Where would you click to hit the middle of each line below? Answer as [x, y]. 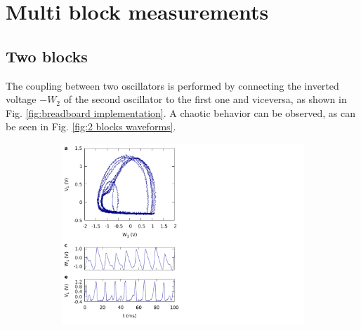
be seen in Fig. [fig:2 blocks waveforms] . [91, 126]
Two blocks [47, 56]
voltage [21, 99]
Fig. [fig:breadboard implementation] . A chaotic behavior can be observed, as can [180, 112]
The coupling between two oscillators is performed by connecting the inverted [172, 85]
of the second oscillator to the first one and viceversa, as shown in [205, 99]
